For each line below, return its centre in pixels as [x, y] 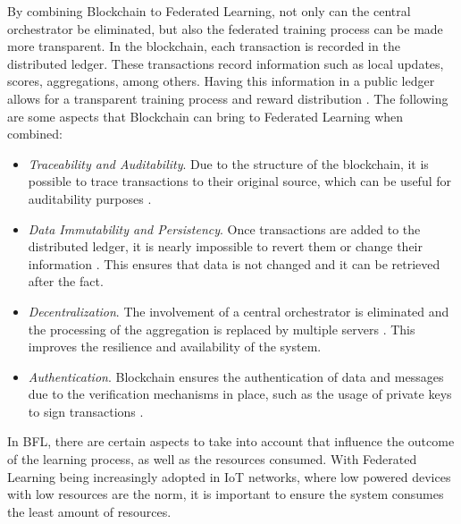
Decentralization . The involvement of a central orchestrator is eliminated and [239, 311]
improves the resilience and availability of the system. [175, 347]
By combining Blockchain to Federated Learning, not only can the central [209, 11]
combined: [35, 134]
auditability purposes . [90, 198]
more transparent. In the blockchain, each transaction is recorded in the [204, 46]
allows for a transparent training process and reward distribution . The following [228, 98]
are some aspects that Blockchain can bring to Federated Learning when [205, 116]
